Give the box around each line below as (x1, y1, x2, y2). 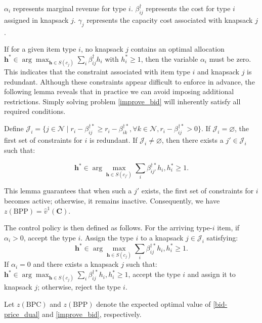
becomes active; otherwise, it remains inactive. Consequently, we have (4, 195, 220, 206)
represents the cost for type (146, 3, 231, 13)
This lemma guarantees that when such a (4, 185, 132, 196)
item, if (217, 222, 240, 233)
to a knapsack (140, 232, 184, 243)
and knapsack (197, 66, 240, 76)
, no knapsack (80, 44, 123, 54)
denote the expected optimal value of (96, 299, 211, 309)
